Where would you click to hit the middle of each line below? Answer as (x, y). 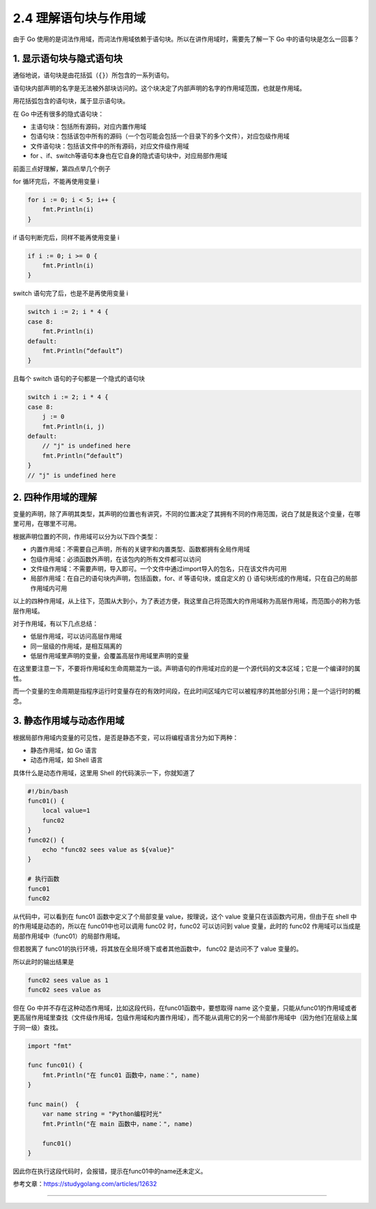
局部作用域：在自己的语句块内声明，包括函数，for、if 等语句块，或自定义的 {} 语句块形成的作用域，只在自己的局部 (194, 579)
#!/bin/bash (48, 791)
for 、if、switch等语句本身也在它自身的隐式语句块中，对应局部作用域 (129, 156)
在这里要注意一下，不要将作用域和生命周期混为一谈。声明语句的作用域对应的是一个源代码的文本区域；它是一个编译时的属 (187, 669)
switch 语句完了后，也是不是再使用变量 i (71, 293)
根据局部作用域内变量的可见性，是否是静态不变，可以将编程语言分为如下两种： (126, 738)
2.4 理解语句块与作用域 (79, 18)
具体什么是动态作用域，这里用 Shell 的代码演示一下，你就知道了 (104, 772)
